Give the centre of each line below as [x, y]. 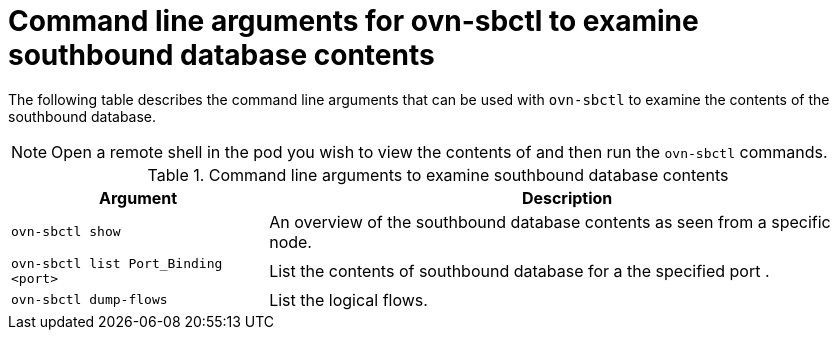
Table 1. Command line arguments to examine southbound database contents [438, 174]
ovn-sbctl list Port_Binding [117, 263]
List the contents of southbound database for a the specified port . [519, 270]
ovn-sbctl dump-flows [89, 300]
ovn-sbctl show [66, 232]
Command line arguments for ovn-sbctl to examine [353, 21]
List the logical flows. [348, 299]
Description [567, 197]
